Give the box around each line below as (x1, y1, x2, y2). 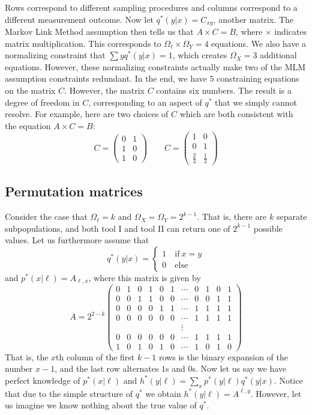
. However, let (250, 387, 302, 399)
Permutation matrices (5, 182, 143, 201)
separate (276, 210, 307, 223)
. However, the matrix (64, 84, 145, 97)
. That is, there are (197, 210, 267, 223)
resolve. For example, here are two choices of (5, 108, 169, 120)
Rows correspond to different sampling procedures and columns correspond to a (5, 1, 298, 13)
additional (260, 49, 297, 61)
